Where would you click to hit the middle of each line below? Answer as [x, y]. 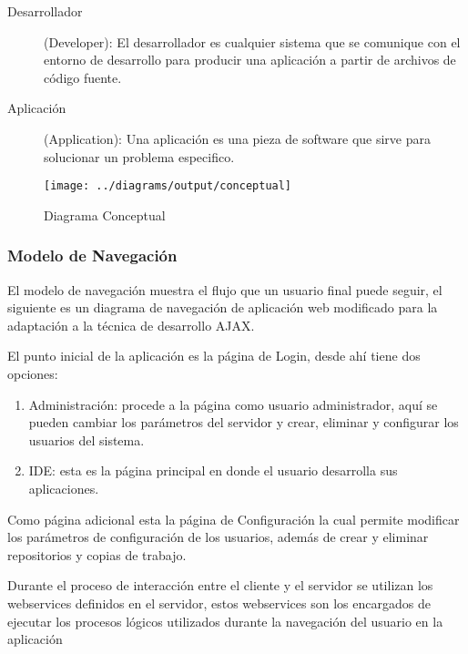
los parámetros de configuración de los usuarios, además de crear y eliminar [218, 537]
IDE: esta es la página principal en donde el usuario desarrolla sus [213, 470]
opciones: [33, 373]
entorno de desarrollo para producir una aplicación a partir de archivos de [250, 60]
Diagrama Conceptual [105, 215]
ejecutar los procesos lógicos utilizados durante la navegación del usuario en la [225, 621]
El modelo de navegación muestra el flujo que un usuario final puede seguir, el [225, 289]
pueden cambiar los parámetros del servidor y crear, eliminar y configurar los [244, 422]
